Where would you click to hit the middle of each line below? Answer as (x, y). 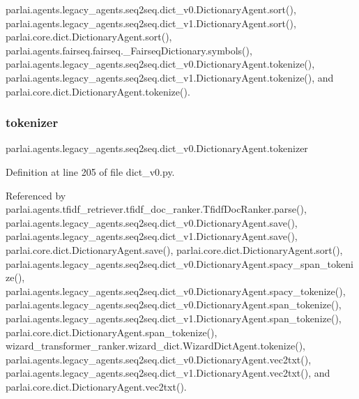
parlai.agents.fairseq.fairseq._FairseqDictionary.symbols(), (129, 50)
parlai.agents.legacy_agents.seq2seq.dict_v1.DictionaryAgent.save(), (152, 236)
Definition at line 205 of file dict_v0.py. (90, 171)
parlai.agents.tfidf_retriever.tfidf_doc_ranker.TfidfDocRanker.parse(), (156, 209)
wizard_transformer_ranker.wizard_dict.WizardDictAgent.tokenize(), (155, 346)
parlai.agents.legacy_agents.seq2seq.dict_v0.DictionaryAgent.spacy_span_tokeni (179, 263)
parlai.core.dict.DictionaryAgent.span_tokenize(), (112, 332)
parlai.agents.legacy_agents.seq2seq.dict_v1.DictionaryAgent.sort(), (151, 23)
